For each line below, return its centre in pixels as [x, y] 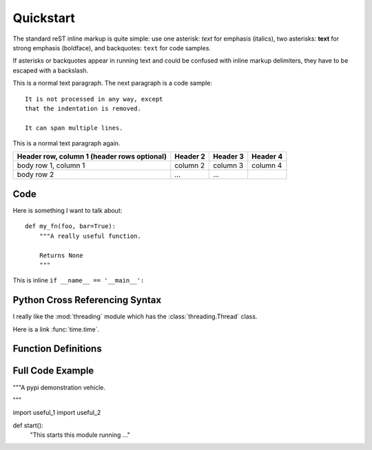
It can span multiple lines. [74, 128]
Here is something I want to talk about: [68, 210]
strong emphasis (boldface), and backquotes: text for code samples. [112, 48]
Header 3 [228, 156]
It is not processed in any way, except [94, 99]
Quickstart [44, 18]
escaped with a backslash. [51, 70]
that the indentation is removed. [83, 108]
